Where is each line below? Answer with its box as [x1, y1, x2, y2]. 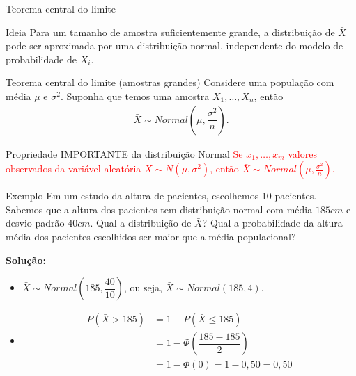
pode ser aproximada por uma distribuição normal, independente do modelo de [6, 38, 343, 53]
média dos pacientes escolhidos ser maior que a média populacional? [6, 229, 296, 243]
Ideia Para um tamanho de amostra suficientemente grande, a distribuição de [6, 24, 335, 39]
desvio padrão [6, 215, 65, 230]
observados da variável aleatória [6, 161, 141, 176]
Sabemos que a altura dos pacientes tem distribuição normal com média [6, 202, 313, 216]
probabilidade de [6, 51, 77, 66]
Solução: [6, 252, 46, 267]
